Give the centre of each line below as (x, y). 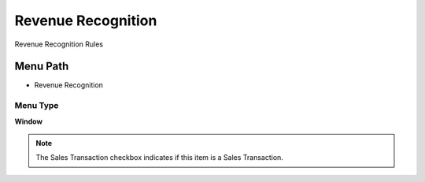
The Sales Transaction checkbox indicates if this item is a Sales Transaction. (159, 158)
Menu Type (37, 106)
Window (29, 121)
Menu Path (42, 67)
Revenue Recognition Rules (59, 44)
